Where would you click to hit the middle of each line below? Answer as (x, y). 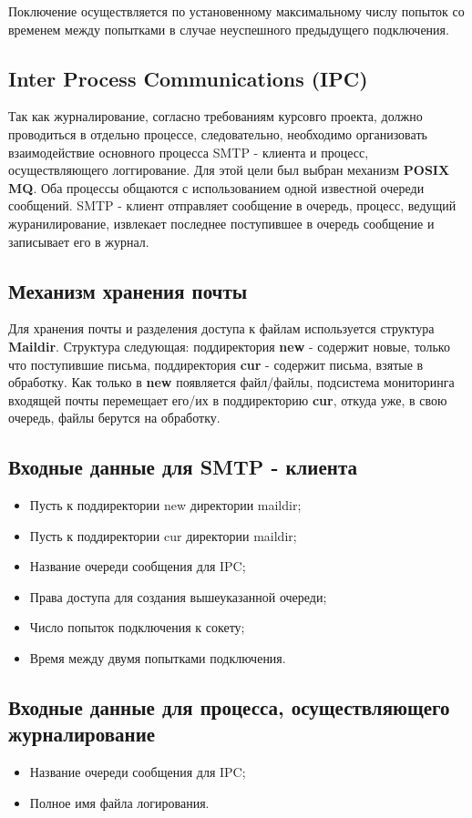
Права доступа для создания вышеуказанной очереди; (178, 596)
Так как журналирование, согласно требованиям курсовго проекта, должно (215, 116)
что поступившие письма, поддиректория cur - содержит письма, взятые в (216, 364)
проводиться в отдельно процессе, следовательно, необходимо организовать (218, 133)
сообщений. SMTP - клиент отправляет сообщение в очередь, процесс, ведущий (232, 205)
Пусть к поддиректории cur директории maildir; (163, 535)
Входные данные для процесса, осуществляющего (229, 707)
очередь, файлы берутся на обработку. (114, 418)
